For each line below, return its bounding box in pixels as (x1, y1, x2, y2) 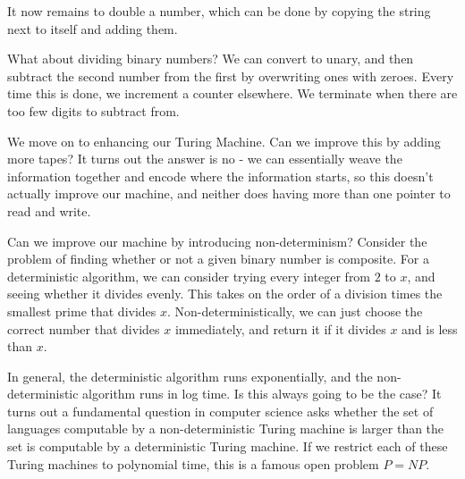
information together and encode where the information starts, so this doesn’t (7, 166, 434, 185)
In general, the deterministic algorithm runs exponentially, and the (7, 366, 373, 385)
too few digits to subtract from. (7, 101, 180, 120)
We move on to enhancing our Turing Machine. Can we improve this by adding (7, 131, 441, 150)
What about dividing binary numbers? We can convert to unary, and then (7, 49, 414, 68)
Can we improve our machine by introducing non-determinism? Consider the (7, 231, 427, 250)
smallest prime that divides (7, 301, 156, 320)
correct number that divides (7, 319, 160, 338)
